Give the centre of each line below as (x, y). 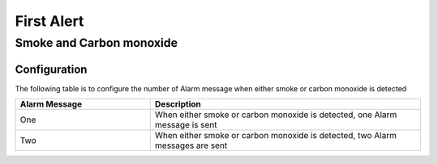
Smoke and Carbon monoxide (97, 43)
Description (178, 104)
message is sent (186, 125)
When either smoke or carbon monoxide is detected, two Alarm (276, 136)
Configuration (51, 69)
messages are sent (191, 145)
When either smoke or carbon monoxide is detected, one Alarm (276, 115)
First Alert (49, 21)
